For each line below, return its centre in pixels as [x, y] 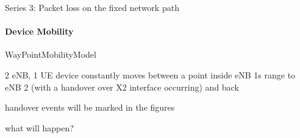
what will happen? [39, 127]
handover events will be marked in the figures [90, 107]
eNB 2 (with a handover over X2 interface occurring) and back [122, 87]
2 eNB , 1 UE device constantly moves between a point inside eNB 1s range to [150, 74]
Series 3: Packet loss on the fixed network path [92, 7]
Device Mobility [39, 31]
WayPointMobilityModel [51, 54]
